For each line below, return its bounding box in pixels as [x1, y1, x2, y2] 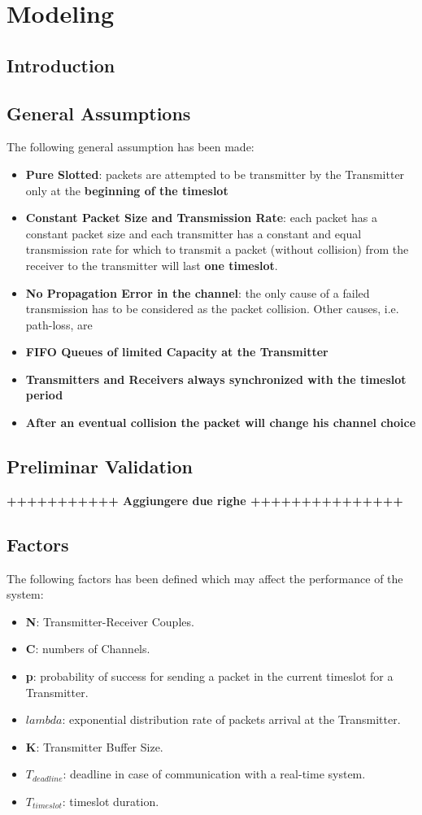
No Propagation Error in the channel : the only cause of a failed [25, 284, 370, 301]
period [25, 386, 63, 403]
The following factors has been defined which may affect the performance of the [7, 569, 403, 586]
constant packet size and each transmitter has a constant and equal [25, 224, 362, 242]
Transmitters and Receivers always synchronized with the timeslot [25, 370, 407, 387]
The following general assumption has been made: [7, 138, 255, 155]
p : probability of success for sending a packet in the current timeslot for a [25, 668, 394, 685]
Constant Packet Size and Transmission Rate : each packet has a [25, 209, 378, 226]
